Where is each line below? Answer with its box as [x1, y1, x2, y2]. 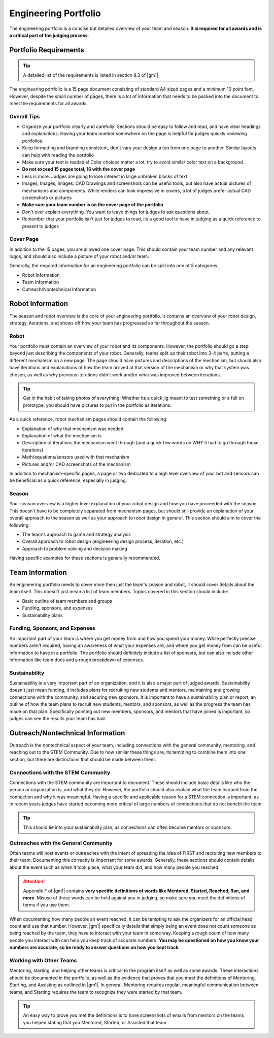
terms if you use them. [23, 902, 71, 908]
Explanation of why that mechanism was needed [22, 426, 124, 432]
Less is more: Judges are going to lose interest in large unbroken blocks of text [22, 173, 188, 179]
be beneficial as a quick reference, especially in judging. [9, 477, 127, 483]
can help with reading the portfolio [22, 152, 94, 158]
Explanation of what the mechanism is [22, 432, 101, 439]
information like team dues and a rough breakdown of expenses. [9, 657, 144, 663]
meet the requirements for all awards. [9, 100, 88, 106]
